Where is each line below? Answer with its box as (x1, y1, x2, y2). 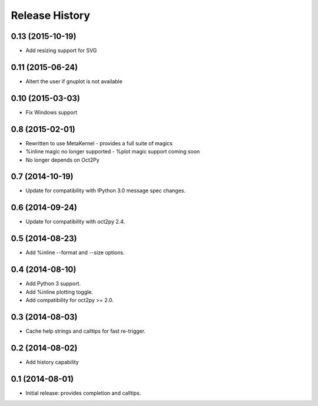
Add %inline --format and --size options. (25, 249, 125, 256)
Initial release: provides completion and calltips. (25, 389, 141, 397)
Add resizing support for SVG (25, 47, 97, 54)
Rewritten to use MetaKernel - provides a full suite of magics (25, 139, 173, 147)
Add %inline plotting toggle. (25, 288, 94, 295)
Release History (11, 9, 91, 22)
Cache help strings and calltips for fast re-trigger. (25, 328, 146, 335)
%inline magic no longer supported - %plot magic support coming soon (25, 148, 200, 155)
